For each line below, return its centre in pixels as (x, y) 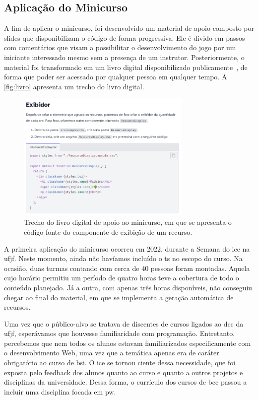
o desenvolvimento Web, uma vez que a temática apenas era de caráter (112, 353)
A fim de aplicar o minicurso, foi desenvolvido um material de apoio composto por (129, 28)
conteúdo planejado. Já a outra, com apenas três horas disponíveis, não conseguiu (128, 287)
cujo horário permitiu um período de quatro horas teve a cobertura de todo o (122, 278)
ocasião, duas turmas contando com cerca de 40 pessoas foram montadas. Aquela (127, 268)
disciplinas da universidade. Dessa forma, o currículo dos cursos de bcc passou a (126, 382)
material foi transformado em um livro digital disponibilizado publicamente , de (126, 67)
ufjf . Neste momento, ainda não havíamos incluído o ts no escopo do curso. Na (123, 258)
